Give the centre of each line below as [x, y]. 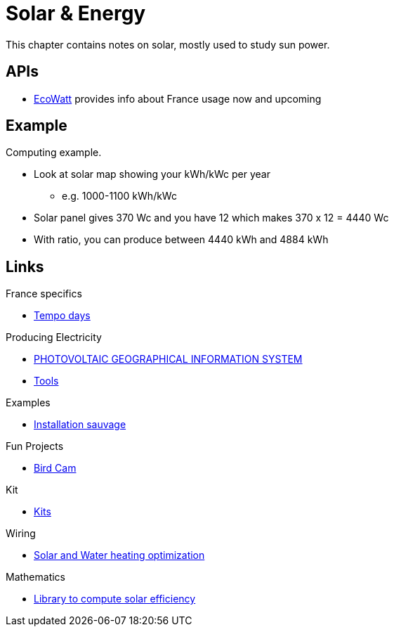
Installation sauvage [80, 425]
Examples [28, 403]
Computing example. [54, 153]
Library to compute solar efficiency [115, 599]
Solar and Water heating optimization [119, 555]
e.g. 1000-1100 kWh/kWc [119, 196]
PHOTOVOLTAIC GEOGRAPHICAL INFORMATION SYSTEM [168, 359]
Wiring [21, 534]
